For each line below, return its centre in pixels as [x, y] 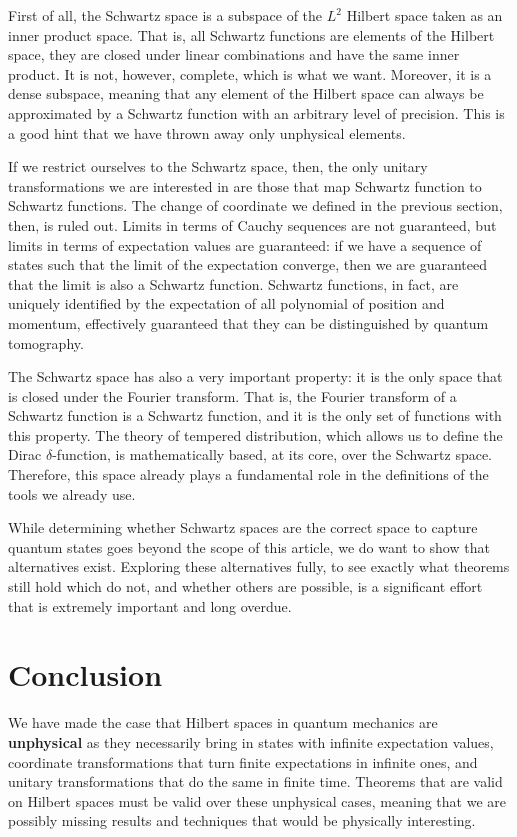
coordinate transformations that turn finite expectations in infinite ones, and [243, 761]
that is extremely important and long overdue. [150, 605]
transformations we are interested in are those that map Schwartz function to [245, 185]
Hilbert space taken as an [424, 15]
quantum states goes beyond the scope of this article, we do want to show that [249, 546]
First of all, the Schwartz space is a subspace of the [165, 15]
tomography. [46, 342]
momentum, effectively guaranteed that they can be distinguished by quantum [248, 322]
